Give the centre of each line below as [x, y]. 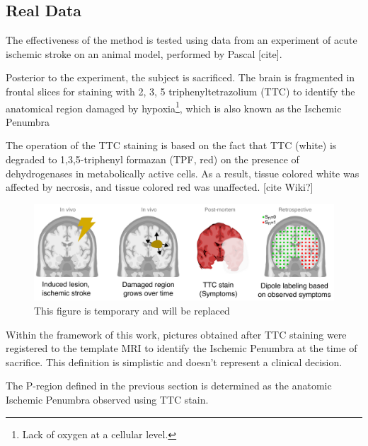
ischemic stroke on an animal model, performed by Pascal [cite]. [144, 53]
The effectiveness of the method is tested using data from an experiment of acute [182, 40]
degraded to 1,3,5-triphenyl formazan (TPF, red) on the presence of [153, 159]
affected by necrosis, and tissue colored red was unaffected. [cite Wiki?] [160, 187]
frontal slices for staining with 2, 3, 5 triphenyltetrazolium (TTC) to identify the [180, 91]
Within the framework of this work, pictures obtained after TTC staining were [176, 334]
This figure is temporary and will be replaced [132, 311]
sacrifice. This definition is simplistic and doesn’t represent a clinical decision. [174, 362]
